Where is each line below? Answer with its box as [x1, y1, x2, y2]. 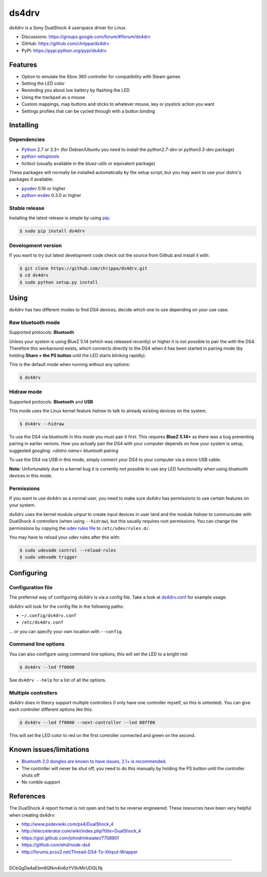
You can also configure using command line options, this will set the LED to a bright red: [9, 651, 188, 657]
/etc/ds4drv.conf [21, 620, 64, 625]
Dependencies [9, 136, 45, 143]
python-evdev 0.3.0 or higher [21, 192, 82, 198]
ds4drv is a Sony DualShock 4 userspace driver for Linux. [9, 25, 127, 31]
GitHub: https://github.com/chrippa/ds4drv [21, 41, 109, 46]
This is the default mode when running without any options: [9, 361, 131, 367]
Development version [9, 242, 62, 249]
